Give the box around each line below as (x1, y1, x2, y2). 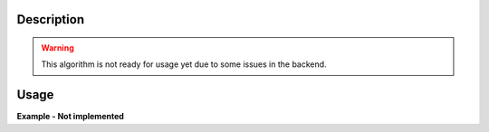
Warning (41, 42, 74, 53)
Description (16, 12, 85, 27)
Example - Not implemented (16, 111, 124, 122)
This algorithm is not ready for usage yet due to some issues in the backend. (41, 59, 327, 70)
